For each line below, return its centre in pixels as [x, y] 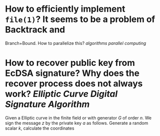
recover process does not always [74, 84]
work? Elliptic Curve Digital [61, 94]
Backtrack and [35, 30]
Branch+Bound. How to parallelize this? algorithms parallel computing [76, 43]
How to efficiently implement [65, 9]
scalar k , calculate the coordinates [40, 128]
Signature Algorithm [47, 105]
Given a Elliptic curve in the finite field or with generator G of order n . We [78, 117]
